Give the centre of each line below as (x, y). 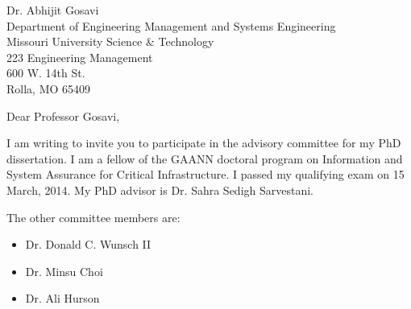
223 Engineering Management (80, 57)
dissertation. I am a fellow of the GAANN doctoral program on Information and (205, 158)
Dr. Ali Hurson (62, 298)
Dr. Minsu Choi (64, 271)
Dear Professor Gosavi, (63, 115)
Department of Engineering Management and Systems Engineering (171, 25)
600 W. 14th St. (46, 73)
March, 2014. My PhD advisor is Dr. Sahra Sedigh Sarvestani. (160, 190)
